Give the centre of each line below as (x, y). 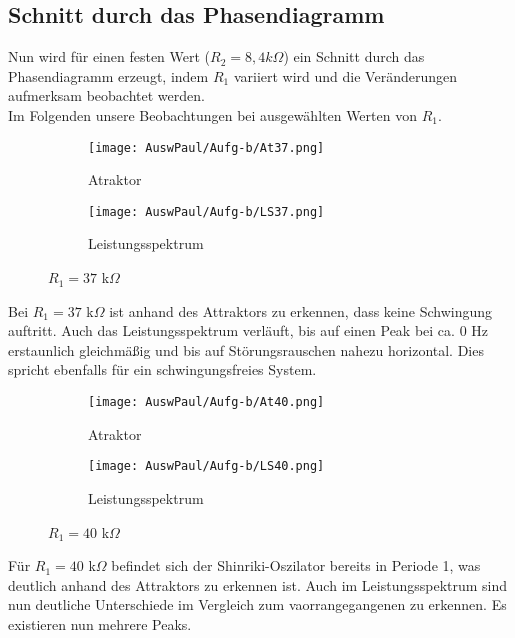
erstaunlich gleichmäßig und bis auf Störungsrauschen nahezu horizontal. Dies (246, 349)
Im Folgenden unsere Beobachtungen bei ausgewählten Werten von (212, 114)
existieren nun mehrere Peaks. (100, 623)
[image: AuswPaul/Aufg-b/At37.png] (206, 147)
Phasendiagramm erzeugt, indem (108, 75)
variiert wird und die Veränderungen (345, 75)
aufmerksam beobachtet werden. (106, 95)
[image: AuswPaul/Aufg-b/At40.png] (206, 402)
